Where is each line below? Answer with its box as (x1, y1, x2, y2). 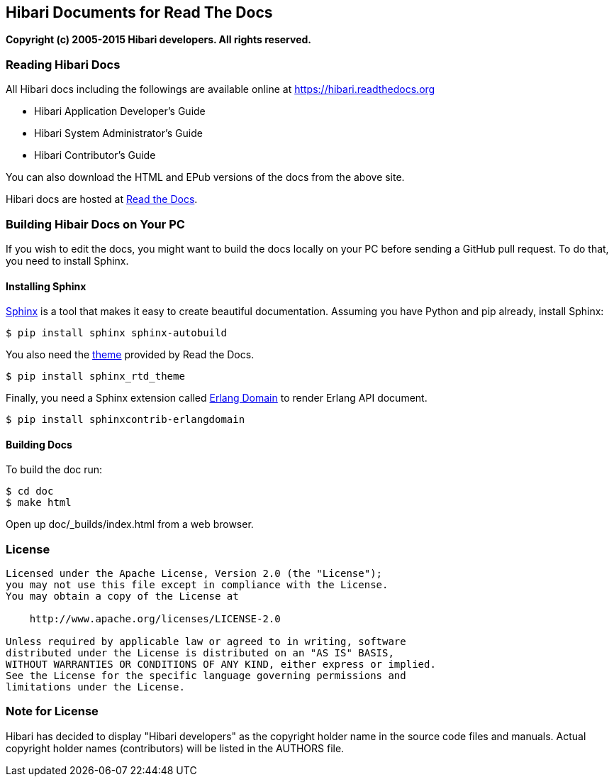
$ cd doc (6, 485, 54, 497)
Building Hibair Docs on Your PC (6, 216, 185, 231)
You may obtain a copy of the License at (6, 590, 239, 602)
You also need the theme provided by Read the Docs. (6, 348, 255, 361)
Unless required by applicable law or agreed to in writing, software (6, 636, 406, 648)
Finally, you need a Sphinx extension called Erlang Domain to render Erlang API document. (6, 392, 428, 404)
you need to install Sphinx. (6, 254, 129, 267)
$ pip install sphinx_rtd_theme (6, 370, 185, 382)
